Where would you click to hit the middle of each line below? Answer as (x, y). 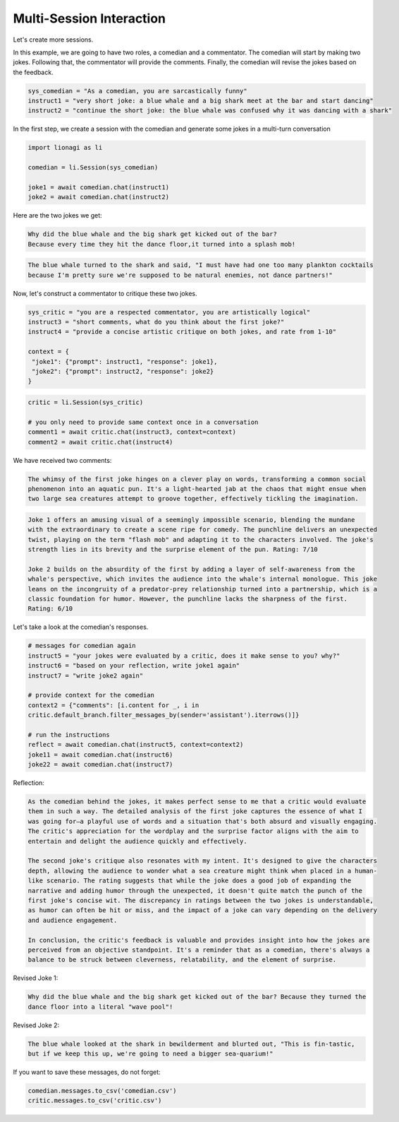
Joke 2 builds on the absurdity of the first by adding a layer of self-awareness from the (191, 569)
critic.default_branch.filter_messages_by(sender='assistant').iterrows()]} (164, 715)
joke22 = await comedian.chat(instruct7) (100, 764)
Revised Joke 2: (36, 1025)
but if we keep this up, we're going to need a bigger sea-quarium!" (151, 1054)
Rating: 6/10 (50, 609)
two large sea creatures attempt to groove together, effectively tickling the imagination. (193, 499)
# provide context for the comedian (91, 695)
